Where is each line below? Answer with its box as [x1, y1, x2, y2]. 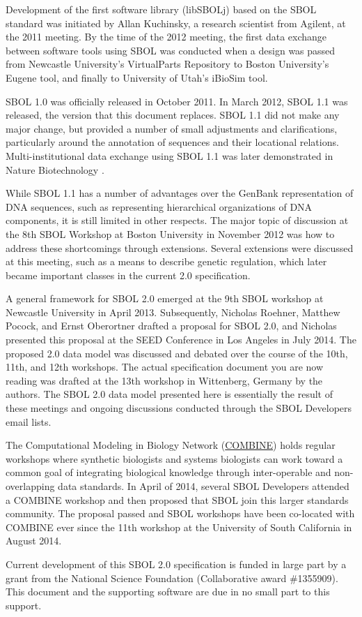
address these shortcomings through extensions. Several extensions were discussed [6, 240, 354, 255]
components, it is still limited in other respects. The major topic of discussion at [6, 213, 349, 228]
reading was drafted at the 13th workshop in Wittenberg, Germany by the [6, 373, 323, 387]
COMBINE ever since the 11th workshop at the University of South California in [6, 519, 352, 534]
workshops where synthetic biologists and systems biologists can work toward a [6, 451, 343, 466]
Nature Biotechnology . [6, 162, 104, 177]
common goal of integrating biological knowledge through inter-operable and [6, 465, 331, 480]
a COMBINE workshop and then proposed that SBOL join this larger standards [6, 492, 349, 507]
